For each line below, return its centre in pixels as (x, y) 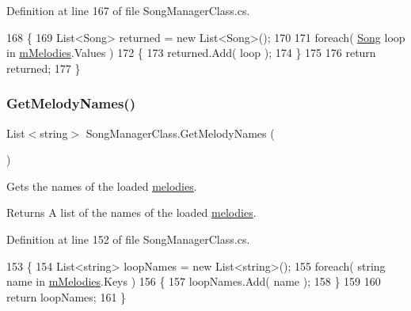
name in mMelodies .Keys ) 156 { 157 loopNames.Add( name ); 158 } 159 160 (194, 281)
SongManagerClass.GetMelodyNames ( (180, 133)
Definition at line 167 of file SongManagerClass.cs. (128, 10)
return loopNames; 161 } (67, 296)
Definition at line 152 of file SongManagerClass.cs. (128, 239)
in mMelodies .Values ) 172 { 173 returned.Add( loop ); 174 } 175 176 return (191, 53)
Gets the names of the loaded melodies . (102, 186)
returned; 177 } (44, 68)
